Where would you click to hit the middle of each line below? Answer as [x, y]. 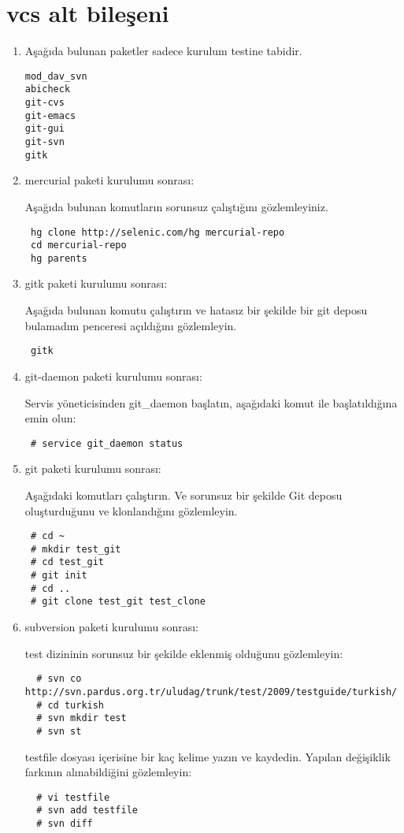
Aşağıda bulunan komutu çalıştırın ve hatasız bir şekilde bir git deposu [196, 310]
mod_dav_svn [56, 76]
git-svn [44, 142]
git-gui [44, 129]
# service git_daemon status [107, 443]
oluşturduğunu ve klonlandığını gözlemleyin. [131, 510]
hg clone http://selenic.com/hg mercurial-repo [158, 232]
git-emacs [50, 115]
